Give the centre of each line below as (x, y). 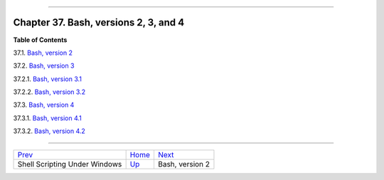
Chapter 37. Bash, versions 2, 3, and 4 (99, 22)
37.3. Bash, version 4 (44, 105)
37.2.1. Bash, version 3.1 (47, 79)
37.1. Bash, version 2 (43, 53)
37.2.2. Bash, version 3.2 (49, 92)
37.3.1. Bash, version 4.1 (47, 118)
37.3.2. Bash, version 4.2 (49, 131)
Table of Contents (40, 40)
